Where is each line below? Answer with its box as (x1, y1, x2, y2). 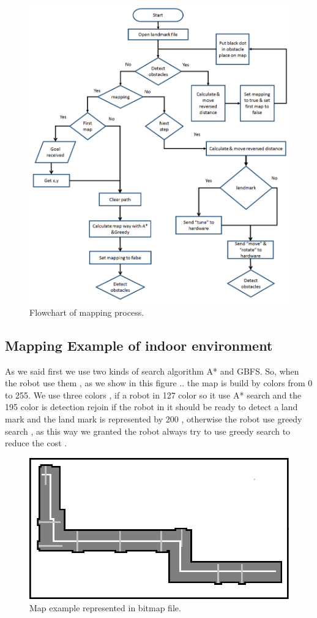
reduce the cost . (5, 437, 67, 449)
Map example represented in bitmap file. (29, 601, 181, 614)
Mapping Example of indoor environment (5, 335, 273, 354)
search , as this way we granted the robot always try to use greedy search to (5, 424, 291, 437)
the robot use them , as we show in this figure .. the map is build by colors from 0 (5, 376, 313, 389)
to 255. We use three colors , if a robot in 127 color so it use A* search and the (5, 388, 302, 401)
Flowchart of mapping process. (29, 305, 144, 318)
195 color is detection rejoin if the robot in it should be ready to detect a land (5, 400, 298, 413)
